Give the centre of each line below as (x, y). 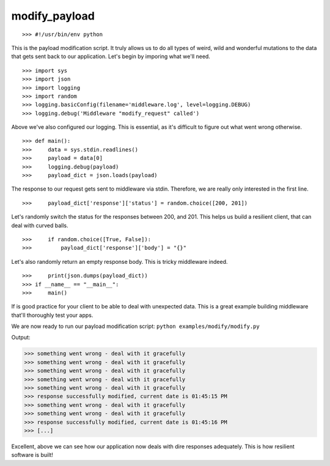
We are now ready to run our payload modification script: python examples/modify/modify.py (135, 326)
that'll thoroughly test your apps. (52, 315)
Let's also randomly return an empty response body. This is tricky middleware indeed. (120, 261)
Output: (21, 337)
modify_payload (53, 16)
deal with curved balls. (40, 225)
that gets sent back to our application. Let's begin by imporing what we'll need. (111, 56)
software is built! (32, 455)
